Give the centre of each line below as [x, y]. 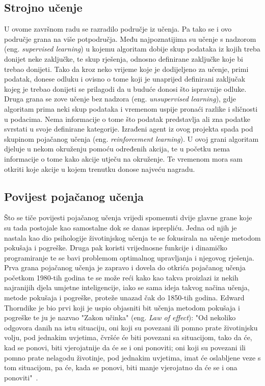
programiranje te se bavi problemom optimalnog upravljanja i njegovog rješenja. [129, 257]
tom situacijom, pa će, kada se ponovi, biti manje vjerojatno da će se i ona [121, 367]
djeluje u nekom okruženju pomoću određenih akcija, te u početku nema [117, 149]
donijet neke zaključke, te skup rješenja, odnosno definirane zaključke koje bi [124, 58]
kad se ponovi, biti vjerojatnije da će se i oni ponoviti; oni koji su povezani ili [125, 348]
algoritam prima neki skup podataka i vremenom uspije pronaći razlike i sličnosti [131, 108]
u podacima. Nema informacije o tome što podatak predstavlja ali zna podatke [127, 119]
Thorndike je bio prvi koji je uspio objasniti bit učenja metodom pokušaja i [122, 307]
